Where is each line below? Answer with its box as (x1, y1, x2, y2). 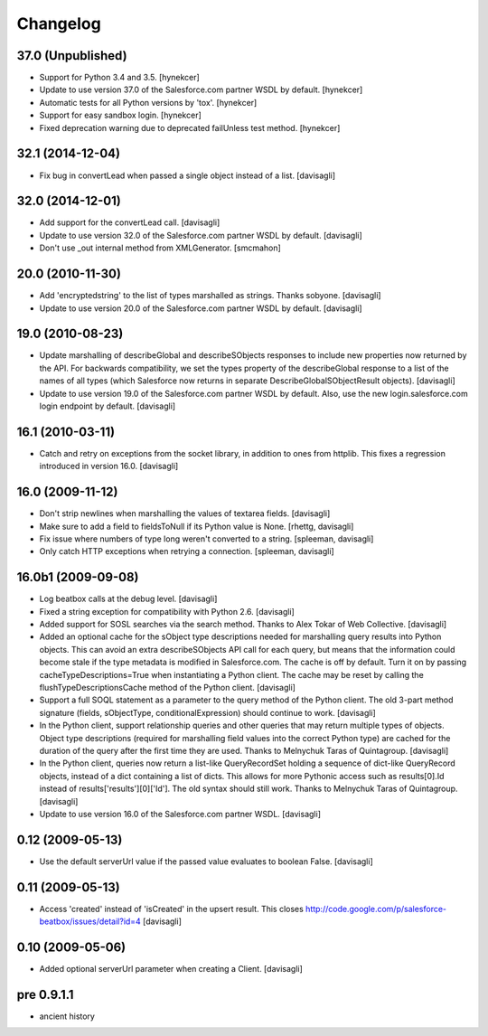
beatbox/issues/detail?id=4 (39, 916, 142, 927)
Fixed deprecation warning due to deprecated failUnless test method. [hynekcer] (39, 122, 341, 133)
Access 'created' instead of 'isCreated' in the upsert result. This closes (39, 903, 305, 914)
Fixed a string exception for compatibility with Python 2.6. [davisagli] (39, 606, 296, 617)
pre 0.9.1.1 (16, 986, 74, 1003)
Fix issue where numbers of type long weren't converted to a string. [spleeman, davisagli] (39, 533, 374, 544)
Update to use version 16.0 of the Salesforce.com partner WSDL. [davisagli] (39, 808, 321, 819)
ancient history (39, 1011, 95, 1022)
